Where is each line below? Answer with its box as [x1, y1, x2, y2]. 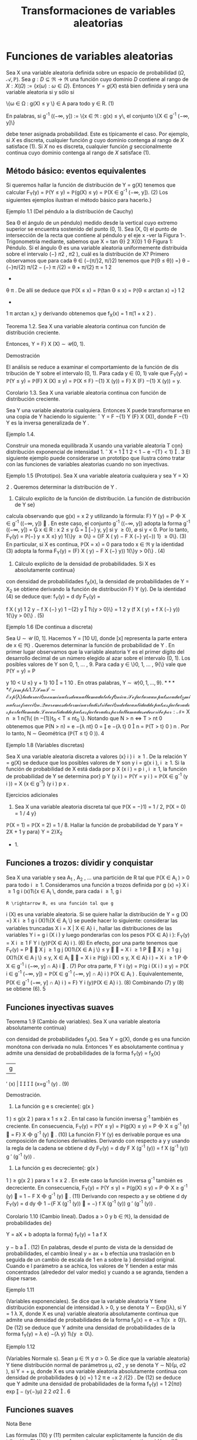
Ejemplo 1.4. [6, 430, 35, 438]
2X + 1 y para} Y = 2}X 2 [6, 828, 63, 836]
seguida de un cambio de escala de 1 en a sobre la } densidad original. [6, 1256, 176, 1263]
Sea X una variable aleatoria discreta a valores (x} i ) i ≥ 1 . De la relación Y [6, 753, 187, 760]
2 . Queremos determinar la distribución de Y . [6, 483, 117, 491]
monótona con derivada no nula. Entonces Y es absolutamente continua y [6, 1043, 184, 1050]
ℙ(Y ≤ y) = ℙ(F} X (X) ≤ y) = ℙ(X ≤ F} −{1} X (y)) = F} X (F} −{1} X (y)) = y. [6, 378, 181, 385]
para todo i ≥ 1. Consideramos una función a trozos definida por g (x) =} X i [6, 882, 189, 889]
